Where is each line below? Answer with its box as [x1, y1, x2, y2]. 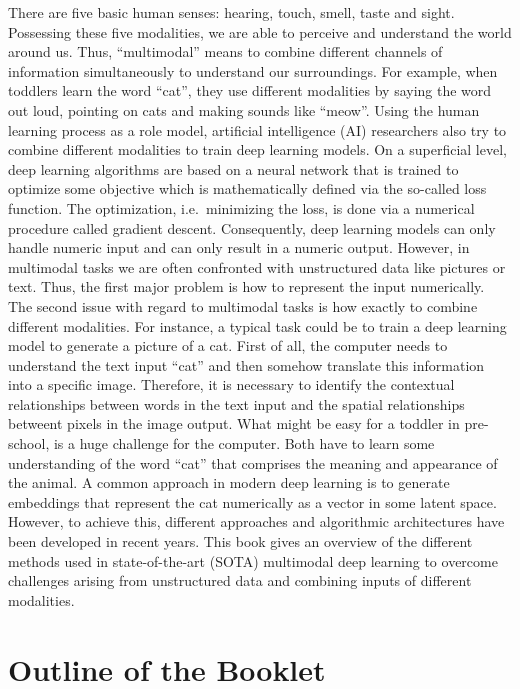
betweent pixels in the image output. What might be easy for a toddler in [8, 413, 460, 434]
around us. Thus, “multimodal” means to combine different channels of [8, 41, 443, 62]
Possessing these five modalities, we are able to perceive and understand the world [8, 21, 512, 42]
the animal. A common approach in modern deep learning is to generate [8, 472, 450, 493]
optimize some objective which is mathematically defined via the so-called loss [8, 178, 487, 199]
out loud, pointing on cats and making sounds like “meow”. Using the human [8, 99, 480, 120]
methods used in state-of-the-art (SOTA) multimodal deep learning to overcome [8, 550, 498, 571]
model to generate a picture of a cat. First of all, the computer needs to [8, 335, 448, 356]
